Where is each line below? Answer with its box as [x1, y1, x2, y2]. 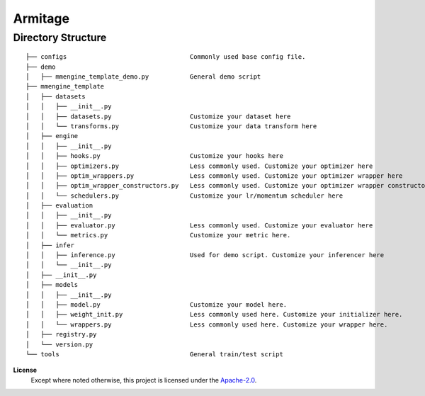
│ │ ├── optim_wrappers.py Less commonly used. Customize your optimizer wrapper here [25, 171, 403, 180]
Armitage [13, 11, 70, 26]
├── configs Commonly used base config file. [25, 53, 306, 61]
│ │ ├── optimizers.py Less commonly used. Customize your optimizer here [25, 162, 373, 170]
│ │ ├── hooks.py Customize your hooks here [25, 152, 283, 160]
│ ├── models [25, 281, 79, 289]
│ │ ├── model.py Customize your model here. [25, 300, 288, 308]
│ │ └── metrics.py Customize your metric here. [25, 231, 291, 239]
